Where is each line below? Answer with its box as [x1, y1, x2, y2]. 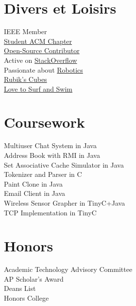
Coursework [4, 112, 85, 132]
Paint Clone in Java [4, 178, 63, 189]
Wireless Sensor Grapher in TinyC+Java [4, 197, 125, 208]
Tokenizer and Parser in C [4, 169, 82, 179]
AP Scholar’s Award [4, 273, 64, 284]
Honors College [4, 293, 49, 303]
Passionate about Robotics [4, 64, 83, 75]
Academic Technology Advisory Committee [4, 264, 133, 274]
